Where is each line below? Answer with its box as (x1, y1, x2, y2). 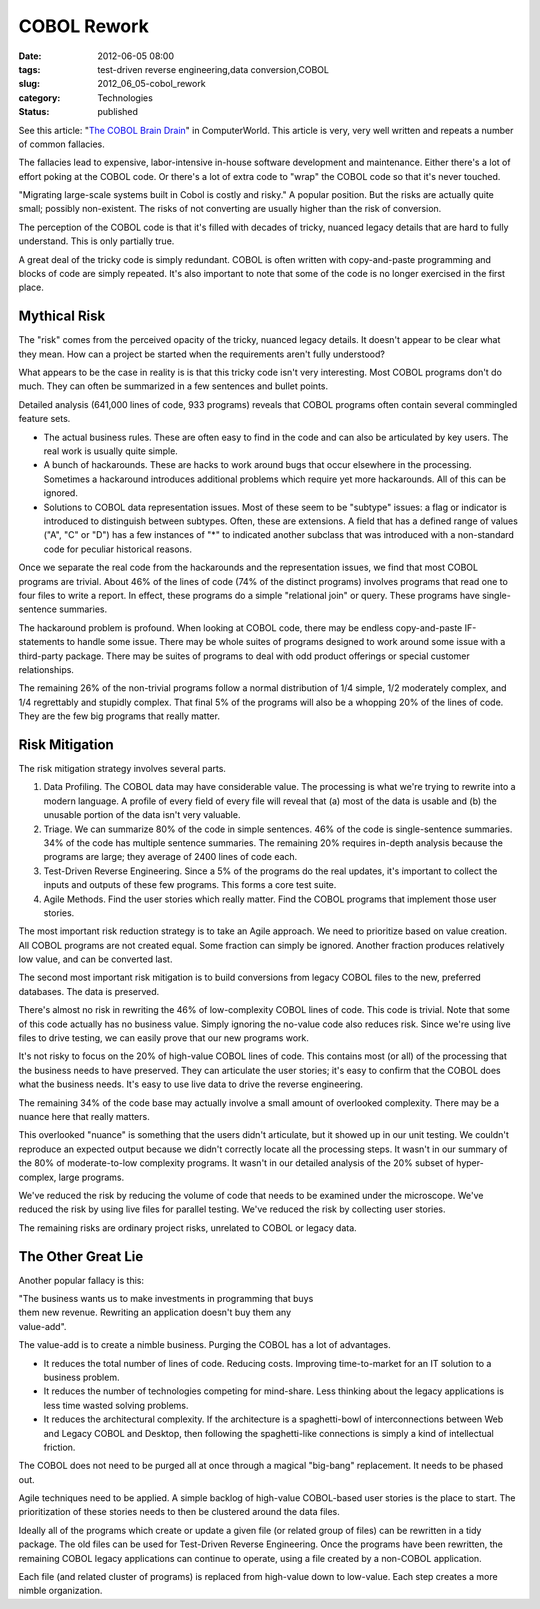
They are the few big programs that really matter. (18, 710, 220, 722)
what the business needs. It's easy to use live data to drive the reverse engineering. (18, 1078, 364, 1090)
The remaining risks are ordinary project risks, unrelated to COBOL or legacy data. (18, 1221, 357, 1234)
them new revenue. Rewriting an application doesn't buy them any (18, 1306, 292, 1319)
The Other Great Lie (18, 1248, 144, 1265)
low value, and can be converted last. (18, 953, 173, 965)
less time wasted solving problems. (43, 1399, 189, 1411)
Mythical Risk (18, 308, 106, 325)
